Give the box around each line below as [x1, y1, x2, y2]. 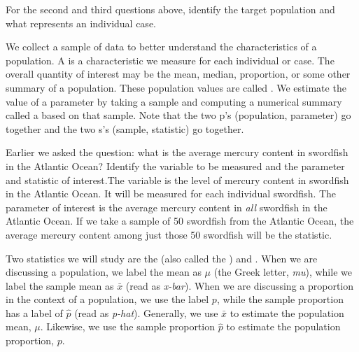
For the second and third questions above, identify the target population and [6, 2, 335, 16]
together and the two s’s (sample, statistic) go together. [6, 121, 244, 136]
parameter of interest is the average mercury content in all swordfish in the [6, 199, 328, 214]
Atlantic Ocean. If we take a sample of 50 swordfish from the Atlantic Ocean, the [6, 213, 354, 228]
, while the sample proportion [216, 292, 344, 307]
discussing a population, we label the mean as [6, 265, 202, 279]
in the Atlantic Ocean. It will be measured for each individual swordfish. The [6, 186, 337, 201]
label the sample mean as [6, 278, 114, 293]
